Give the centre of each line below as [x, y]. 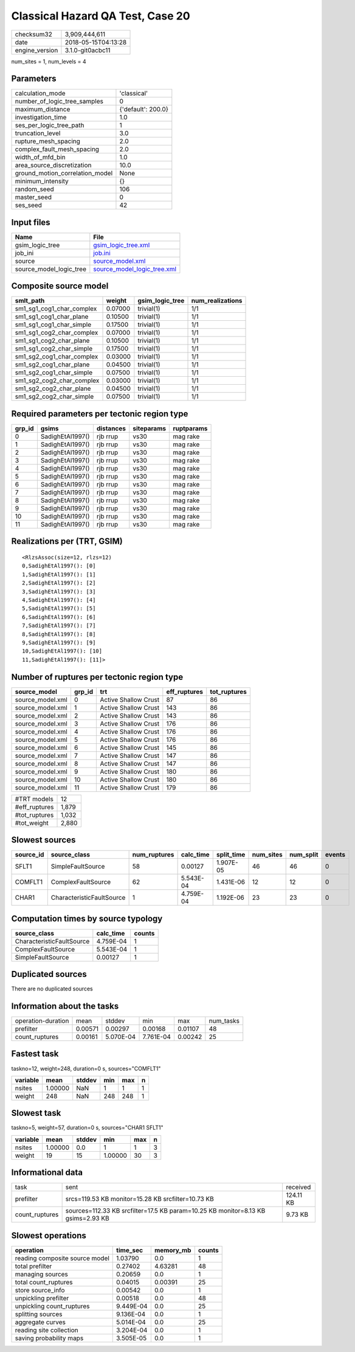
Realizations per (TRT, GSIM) [67, 541]
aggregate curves [40, 1322]
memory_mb [173, 1250]
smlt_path [30, 301]
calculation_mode [40, 93]
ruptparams [190, 428]
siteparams [150, 428]
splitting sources [39, 1314]
